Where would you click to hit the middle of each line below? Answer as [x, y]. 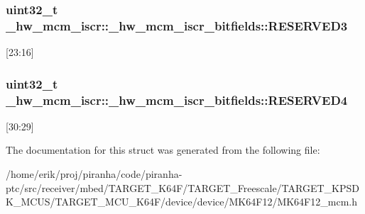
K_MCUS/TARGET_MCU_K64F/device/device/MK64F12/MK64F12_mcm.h [181, 202]
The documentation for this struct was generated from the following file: [163, 150]
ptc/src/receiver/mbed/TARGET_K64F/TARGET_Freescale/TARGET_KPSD [182, 187]
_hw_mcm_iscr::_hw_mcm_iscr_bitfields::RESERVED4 [177, 100]
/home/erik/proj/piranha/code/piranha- [94, 174]
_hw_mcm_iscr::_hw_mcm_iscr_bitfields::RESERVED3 [177, 25]
